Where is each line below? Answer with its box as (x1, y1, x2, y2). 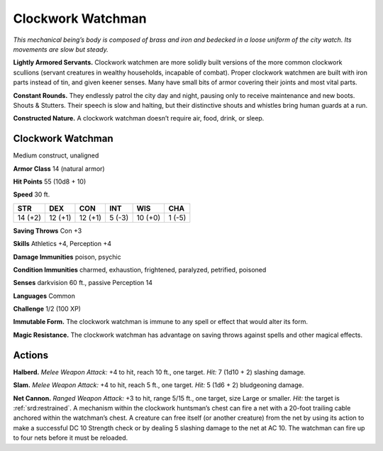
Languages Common (13, 291, 76, 300)
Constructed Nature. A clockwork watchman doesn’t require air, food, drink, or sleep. (13, 114, 265, 123)
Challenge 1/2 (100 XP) (13, 305, 82, 313)
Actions (13, 349, 49, 361)
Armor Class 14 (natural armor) (13, 164, 106, 173)
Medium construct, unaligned (13, 151, 99, 160)
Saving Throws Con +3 (13, 226, 82, 235)
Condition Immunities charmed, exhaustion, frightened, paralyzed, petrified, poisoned (13, 265, 267, 274)
